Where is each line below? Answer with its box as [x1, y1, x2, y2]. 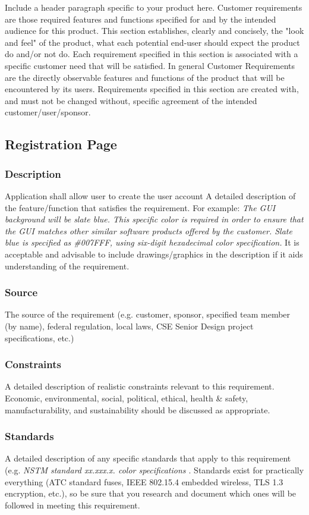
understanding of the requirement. [5, 259, 130, 272]
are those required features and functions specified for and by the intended [5, 12, 276, 25]
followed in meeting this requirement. [5, 498, 140, 511]
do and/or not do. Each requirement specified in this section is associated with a [5, 48, 298, 60]
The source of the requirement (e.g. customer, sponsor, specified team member [5, 308, 291, 321]
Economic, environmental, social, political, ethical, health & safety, [5, 391, 248, 404]
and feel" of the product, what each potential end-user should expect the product [5, 36, 300, 48]
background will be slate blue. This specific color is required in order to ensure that [5, 213, 304, 225]
